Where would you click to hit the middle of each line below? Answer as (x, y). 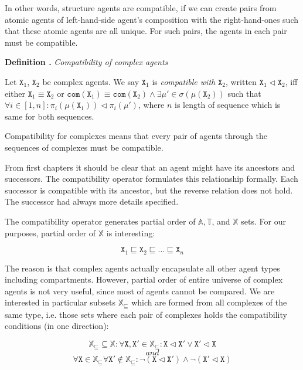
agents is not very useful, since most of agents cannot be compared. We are (140, 291)
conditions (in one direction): (57, 326)
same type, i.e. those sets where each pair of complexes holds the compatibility (146, 314)
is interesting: (131, 232)
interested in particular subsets (60, 302)
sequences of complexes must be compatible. (84, 147)
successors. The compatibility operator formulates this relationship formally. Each (151, 179)
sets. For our (263, 221)
